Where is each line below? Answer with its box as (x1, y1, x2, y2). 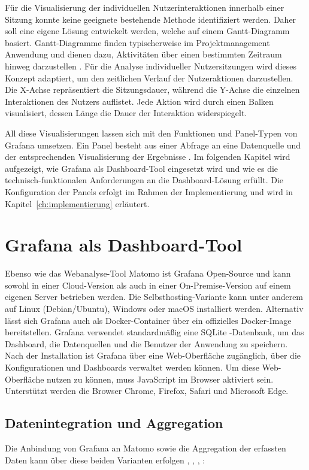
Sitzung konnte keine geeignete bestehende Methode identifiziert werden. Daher (5, 13, 296, 25)
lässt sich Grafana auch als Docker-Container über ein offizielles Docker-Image (5, 314, 292, 326)
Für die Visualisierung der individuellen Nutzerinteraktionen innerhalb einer (5, 1, 284, 13)
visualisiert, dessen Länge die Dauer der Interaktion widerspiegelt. (5, 107, 247, 119)
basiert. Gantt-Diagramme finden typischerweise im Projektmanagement (5, 36, 270, 48)
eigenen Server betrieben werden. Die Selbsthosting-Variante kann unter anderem (5, 290, 304, 303)
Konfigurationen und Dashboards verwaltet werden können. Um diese (5, 360, 259, 373)
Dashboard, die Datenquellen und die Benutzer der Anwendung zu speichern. (5, 337, 288, 350)
